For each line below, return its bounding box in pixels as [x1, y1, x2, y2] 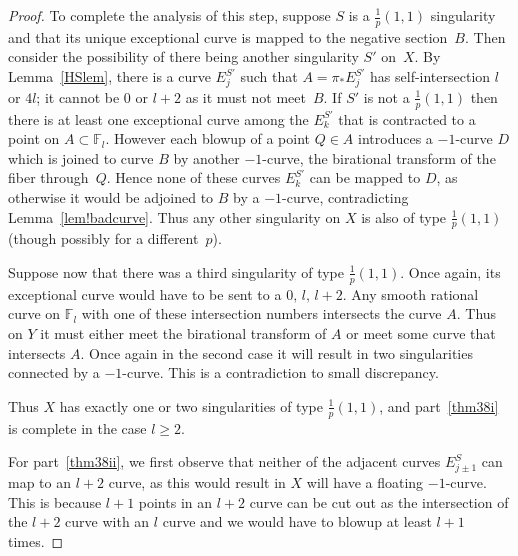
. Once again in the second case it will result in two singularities [80, 342, 473, 363]
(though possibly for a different [8, 228, 199, 249]
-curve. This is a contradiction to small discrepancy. [122, 362, 439, 383]
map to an [8, 471, 71, 492]
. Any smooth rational [342, 283, 479, 304]
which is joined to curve [8, 147, 154, 168]
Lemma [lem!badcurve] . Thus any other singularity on [8, 206, 341, 227]
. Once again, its [400, 261, 501, 282]
